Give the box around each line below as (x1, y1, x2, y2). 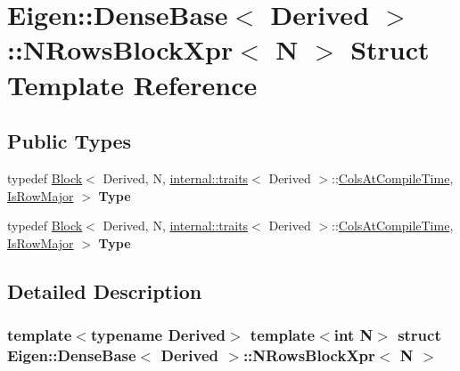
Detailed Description (7, 277, 202, 304)
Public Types (7, 127, 132, 155)
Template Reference (7, 66, 258, 102)
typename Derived (90, 324, 226, 346)
